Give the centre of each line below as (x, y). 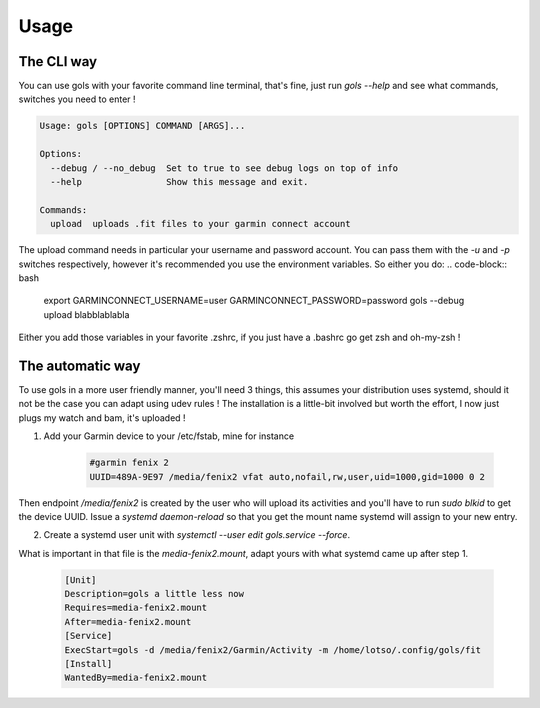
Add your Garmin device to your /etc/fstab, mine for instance (169, 436)
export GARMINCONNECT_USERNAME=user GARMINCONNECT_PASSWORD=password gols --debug (254, 301)
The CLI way (58, 61)
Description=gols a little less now (154, 594)
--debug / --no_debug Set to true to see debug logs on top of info (224, 168)
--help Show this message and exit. (179, 181)
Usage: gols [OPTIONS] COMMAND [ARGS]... (142, 126)
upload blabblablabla (86, 314)
